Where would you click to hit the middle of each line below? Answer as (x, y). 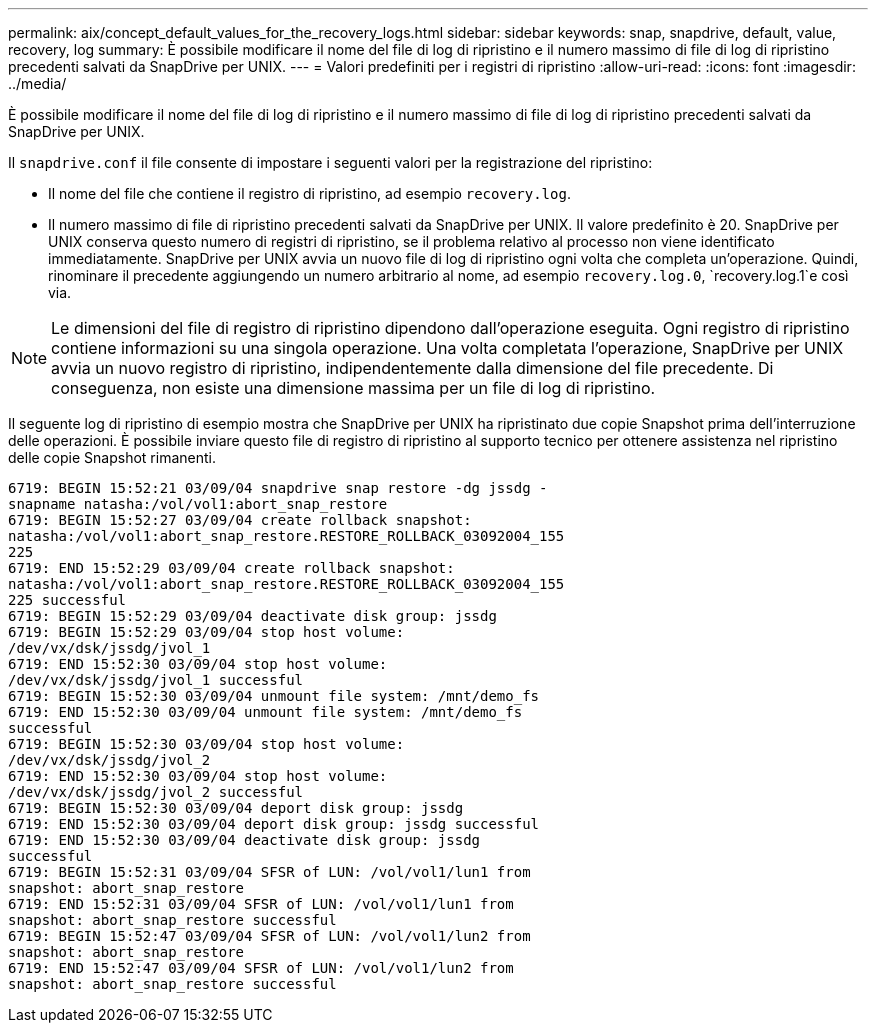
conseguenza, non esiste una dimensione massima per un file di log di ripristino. (353, 388)
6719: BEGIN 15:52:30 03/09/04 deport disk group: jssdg (236, 808)
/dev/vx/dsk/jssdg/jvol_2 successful (156, 792)
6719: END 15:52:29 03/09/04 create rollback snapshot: (231, 568)
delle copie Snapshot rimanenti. (112, 457)
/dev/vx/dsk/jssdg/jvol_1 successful (156, 680)
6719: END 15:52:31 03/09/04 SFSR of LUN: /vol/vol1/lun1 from (261, 904)
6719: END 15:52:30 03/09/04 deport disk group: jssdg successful (274, 824)
